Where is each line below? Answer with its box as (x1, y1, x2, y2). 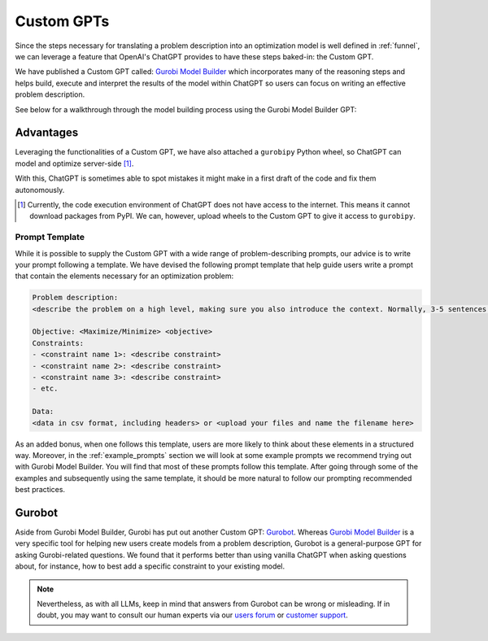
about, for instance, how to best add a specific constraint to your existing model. (15, 561, 285, 571)
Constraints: (32, 338, 85, 347)
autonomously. (15, 185, 65, 194)
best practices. (15, 485, 65, 495)
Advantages (15, 126, 79, 140)
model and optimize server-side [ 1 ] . (15, 159, 134, 168)
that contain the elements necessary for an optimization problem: (15, 271, 234, 281)
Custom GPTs (15, 12, 110, 30)
